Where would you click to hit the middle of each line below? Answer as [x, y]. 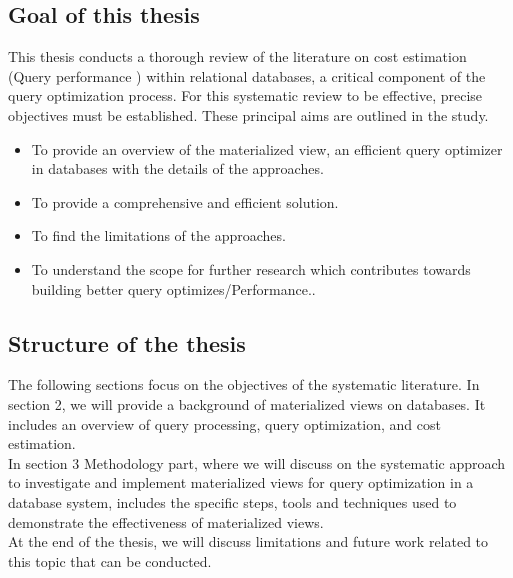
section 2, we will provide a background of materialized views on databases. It [247, 403]
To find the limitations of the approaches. [158, 235]
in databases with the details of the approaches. [177, 168]
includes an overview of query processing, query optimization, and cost [224, 423]
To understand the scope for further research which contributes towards [251, 268]
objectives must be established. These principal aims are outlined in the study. [248, 114]
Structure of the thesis [127, 342]
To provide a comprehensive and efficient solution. [185, 201]
